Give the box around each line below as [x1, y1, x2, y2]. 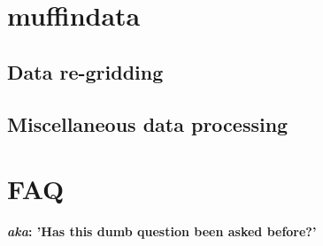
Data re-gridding [7, 58, 164, 85]
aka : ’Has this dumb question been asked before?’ [7, 222, 317, 241]
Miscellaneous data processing [7, 110, 288, 137]
